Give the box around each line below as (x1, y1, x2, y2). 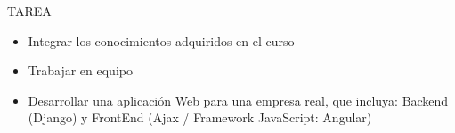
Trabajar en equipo (28, 61, 133, 80)
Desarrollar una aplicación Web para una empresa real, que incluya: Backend (28, 90, 449, 109)
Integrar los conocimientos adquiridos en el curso (28, 31, 295, 50)
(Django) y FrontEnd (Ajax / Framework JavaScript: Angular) (28, 108, 372, 127)
